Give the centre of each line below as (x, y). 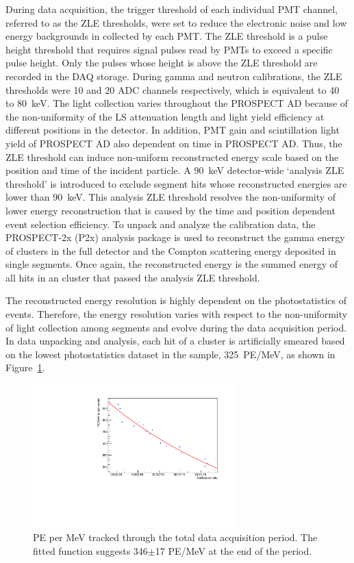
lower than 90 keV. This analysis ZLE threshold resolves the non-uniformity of (171, 197)
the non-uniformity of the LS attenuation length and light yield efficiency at (165, 116)
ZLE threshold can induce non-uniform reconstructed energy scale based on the (172, 157)
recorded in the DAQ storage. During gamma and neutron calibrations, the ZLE (174, 76)
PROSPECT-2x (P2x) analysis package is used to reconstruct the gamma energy (175, 237)
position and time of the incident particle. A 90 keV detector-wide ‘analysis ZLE (175, 170)
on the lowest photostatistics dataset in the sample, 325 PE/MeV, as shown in (170, 354)
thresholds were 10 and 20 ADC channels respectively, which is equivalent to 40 (173, 89)
